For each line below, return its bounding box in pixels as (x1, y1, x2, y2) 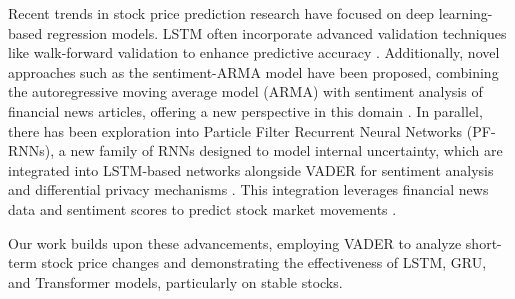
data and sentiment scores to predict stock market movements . (8, 198, 397, 219)
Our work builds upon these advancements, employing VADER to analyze (8, 232, 462, 253)
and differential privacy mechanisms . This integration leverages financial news (8, 179, 489, 200)
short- (465, 232, 502, 253)
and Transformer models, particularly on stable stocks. (8, 271, 343, 292)
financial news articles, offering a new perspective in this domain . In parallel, (8, 100, 483, 121)
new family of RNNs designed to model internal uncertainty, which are (70, 140, 503, 161)
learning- (438, 3, 493, 23)
